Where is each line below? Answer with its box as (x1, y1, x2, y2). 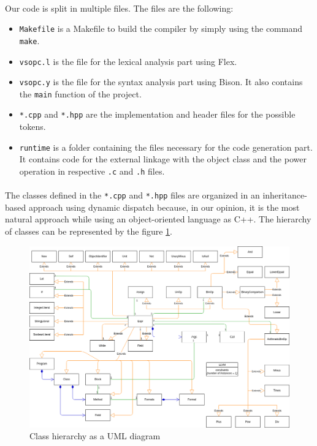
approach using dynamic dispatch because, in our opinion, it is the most (28, 200, 300, 213)
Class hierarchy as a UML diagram (29, 429, 161, 442)
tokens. (19, 120, 46, 133)
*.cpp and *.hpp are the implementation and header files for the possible (19, 108, 296, 121)
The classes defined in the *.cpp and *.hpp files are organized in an (5, 189, 260, 202)
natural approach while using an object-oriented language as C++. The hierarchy (5, 213, 311, 225)
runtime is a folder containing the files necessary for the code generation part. (19, 140, 313, 153)
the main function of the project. (19, 87, 142, 100)
